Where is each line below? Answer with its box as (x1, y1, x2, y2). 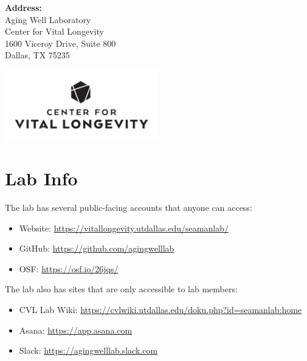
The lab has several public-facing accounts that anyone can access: (5, 201, 252, 214)
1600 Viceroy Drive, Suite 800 (5, 36, 116, 49)
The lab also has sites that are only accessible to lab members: (5, 283, 238, 295)
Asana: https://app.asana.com (19, 323, 133, 336)
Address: (5, 1, 42, 13)
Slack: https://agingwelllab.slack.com (19, 344, 158, 357)
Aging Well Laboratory (5, 13, 91, 26)
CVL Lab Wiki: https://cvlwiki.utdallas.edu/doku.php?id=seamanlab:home (19, 303, 302, 316)
